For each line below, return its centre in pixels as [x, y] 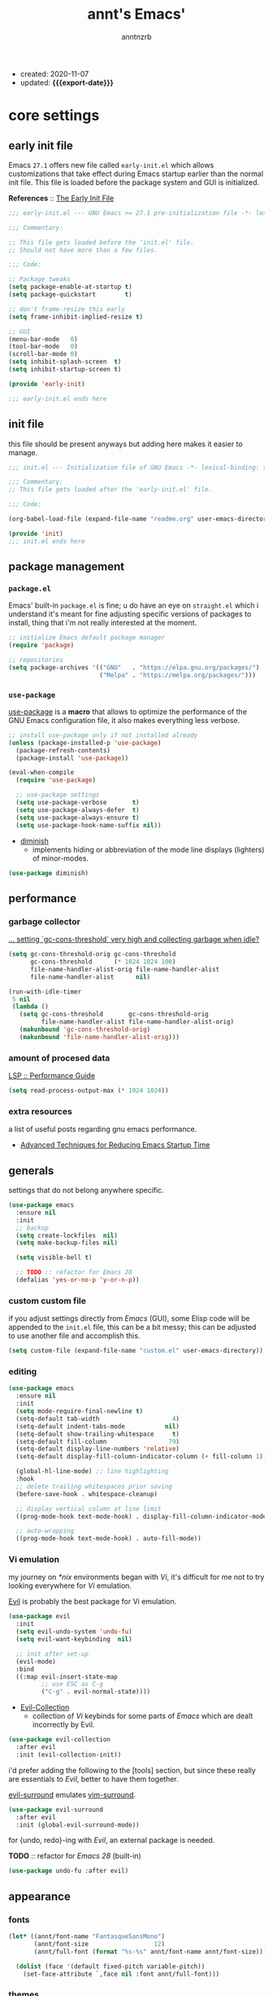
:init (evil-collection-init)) [69, 1755]
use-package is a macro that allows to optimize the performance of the [128, 711]
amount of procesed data [59, 1058]
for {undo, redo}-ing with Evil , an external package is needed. [112, 1840]
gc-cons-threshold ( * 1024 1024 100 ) [103, 962]
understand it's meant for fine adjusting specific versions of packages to [130, 614]
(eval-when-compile [41, 773]
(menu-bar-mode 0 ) [43, 339]
